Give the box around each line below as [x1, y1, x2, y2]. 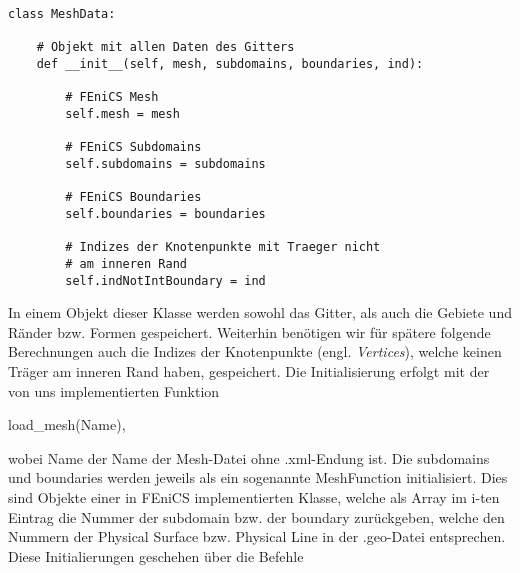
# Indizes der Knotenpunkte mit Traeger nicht [65, 240, 381, 255]
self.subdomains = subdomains [65, 156, 266, 171]
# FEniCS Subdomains [65, 140, 202, 155]
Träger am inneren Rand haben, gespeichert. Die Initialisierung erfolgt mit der [8, 360, 490, 381]
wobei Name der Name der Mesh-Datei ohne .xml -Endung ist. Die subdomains [8, 447, 490, 468]
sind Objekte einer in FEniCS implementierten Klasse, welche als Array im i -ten [8, 486, 500, 507]
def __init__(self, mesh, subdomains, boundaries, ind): [36, 56, 424, 71]
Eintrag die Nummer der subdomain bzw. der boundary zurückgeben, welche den [8, 506, 505, 527]
